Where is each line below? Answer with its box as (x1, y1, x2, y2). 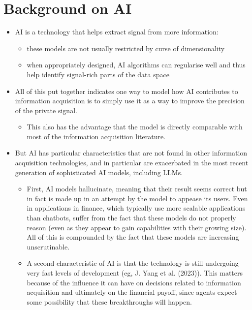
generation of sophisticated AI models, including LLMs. (15, 167, 183, 177)
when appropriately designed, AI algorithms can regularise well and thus (27, 60, 246, 70)
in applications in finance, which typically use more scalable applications (27, 203, 246, 213)
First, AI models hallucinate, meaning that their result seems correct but (27, 184, 247, 194)
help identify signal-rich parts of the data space (27, 69, 169, 79)
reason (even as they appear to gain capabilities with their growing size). (27, 222, 247, 232)
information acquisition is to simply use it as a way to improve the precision (15, 95, 245, 106)
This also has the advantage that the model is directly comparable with (27, 122, 243, 132)
